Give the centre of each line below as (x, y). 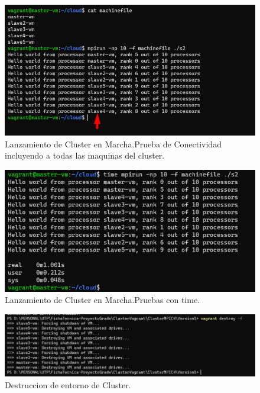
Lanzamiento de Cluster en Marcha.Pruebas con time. (103, 300)
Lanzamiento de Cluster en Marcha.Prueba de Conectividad (113, 144)
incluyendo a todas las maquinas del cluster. (85, 155)
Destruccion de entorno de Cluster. (68, 385)
